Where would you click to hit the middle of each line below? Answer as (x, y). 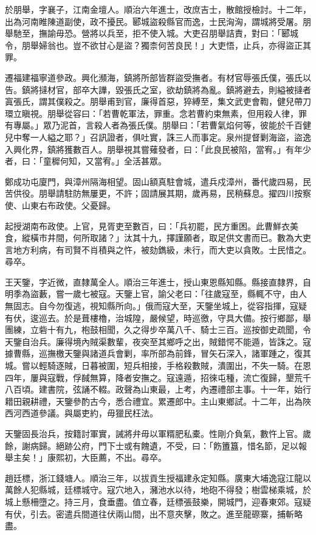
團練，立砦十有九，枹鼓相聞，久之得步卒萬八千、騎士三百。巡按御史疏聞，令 (158, 330)
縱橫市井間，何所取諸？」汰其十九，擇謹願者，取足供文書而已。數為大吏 (166, 238)
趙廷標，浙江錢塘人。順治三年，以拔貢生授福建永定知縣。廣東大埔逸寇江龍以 (158, 477)
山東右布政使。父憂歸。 (68, 205)
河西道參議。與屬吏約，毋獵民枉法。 (85, 413)
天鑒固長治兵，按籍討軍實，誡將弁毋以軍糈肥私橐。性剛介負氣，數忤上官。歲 (158, 433)
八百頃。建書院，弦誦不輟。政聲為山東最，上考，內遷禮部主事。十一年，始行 (158, 389)
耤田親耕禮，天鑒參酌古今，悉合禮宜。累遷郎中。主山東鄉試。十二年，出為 (154, 401)
